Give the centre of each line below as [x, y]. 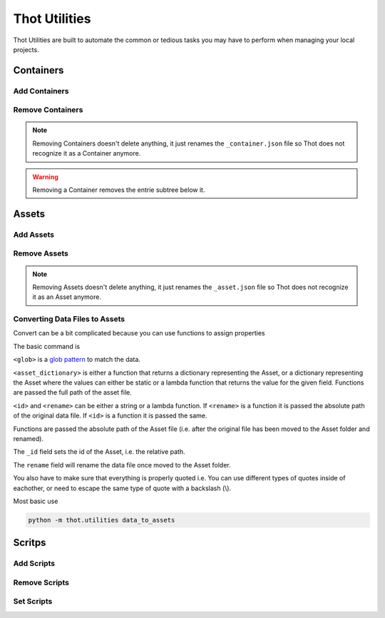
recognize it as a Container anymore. [87, 153]
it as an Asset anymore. [67, 297]
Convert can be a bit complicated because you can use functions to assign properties [139, 333]
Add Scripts [34, 564]
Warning [45, 177]
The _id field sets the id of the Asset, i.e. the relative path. [99, 452]
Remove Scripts [41, 582]
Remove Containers [48, 110]
